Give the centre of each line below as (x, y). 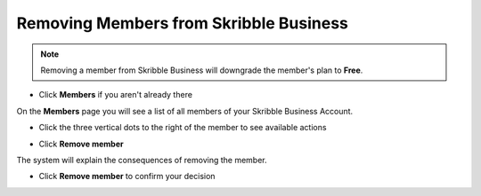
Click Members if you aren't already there (116, 95)
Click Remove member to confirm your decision (127, 176)
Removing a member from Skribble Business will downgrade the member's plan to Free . (202, 70)
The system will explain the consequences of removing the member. (142, 160)
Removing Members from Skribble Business (183, 23)
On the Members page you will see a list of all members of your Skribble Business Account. (185, 111)
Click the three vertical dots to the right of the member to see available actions (183, 128)
